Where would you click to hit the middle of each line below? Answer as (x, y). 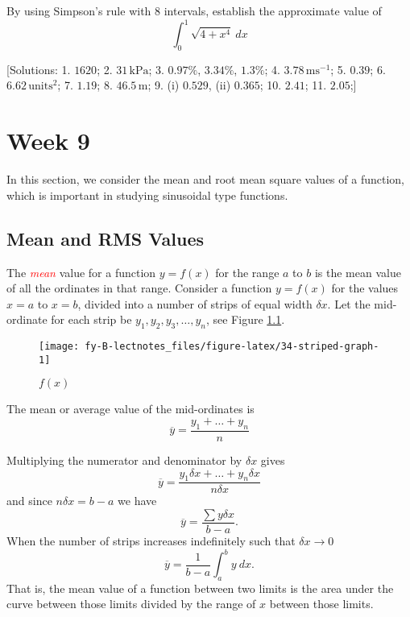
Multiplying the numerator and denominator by (124, 460)
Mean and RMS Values (106, 238)
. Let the (349, 303)
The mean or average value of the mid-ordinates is (130, 409)
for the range (247, 272)
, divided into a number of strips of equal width (195, 303)
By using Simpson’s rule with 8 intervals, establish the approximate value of (194, 10)
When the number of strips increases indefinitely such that (151, 540)
